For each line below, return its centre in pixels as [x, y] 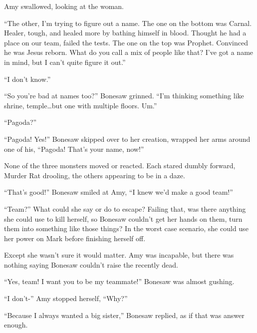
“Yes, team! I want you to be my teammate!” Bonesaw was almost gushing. [119, 281]
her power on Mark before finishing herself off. [75, 238]
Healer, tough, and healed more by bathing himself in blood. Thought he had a [125, 33]
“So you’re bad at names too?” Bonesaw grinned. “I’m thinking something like [124, 96]
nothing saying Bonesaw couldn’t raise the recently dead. [91, 264]
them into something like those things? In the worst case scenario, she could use [126, 228]
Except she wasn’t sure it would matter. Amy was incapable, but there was [119, 255]
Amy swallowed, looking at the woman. [64, 6]
